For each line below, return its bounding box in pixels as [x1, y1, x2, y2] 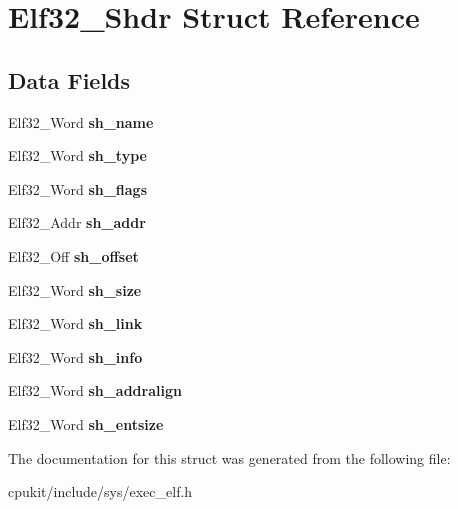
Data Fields [8, 64, 131, 95]
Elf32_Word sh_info [8, 346, 143, 367]
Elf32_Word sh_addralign [8, 380, 182, 401]
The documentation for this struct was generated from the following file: [8, 447, 451, 468]
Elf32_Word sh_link [8, 313, 143, 334]
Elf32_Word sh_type [8, 145, 147, 166]
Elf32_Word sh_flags [8, 178, 148, 199]
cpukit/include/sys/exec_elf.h [8, 481, 193, 502]
